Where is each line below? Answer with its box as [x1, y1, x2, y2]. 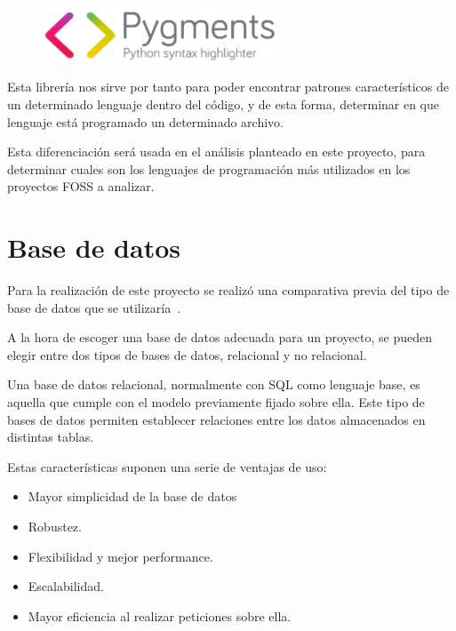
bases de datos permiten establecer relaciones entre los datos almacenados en [7, 410, 426, 428]
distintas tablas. [7, 427, 94, 446]
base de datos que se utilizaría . [7, 298, 181, 316]
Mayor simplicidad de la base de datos [28, 487, 237, 506]
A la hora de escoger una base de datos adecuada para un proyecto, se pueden [7, 328, 432, 347]
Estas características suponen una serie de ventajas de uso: [7, 457, 327, 475]
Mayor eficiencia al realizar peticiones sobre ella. [28, 606, 292, 625]
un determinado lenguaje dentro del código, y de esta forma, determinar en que [7, 94, 440, 113]
